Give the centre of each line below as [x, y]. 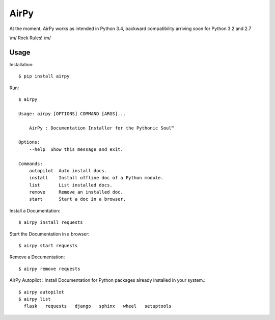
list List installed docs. [71, 185]
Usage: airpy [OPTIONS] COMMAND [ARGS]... [72, 114]
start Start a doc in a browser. [77, 199]
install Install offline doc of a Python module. [96, 178]
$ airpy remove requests [49, 269]
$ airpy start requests [48, 246]
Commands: [31, 164]
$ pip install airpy [44, 76]
